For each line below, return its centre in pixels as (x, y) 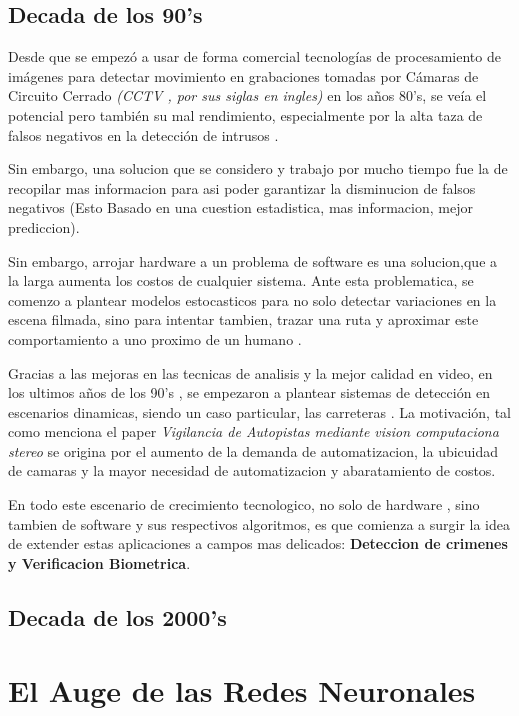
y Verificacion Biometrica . (99, 562)
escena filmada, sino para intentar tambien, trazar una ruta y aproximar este (243, 319)
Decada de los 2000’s (117, 616)
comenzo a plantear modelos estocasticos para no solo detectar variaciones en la (252, 299)
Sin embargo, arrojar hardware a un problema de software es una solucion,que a (253, 260)
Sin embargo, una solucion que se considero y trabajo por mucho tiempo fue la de (258, 168)
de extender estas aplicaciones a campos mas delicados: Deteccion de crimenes (258, 543)
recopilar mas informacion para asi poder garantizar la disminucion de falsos (242, 187)
